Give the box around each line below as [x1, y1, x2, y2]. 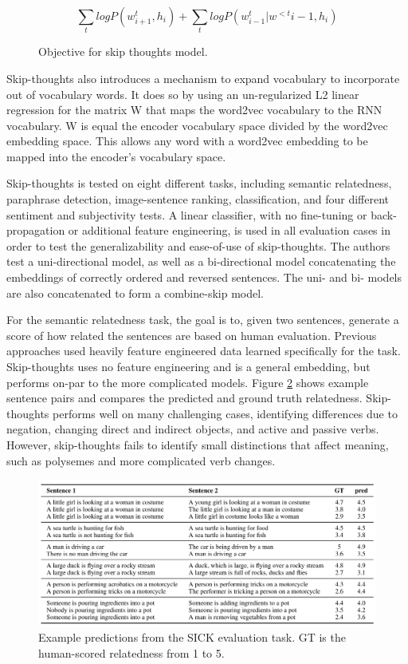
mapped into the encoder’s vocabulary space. [6, 148, 226, 164]
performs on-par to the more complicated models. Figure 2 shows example [6, 373, 369, 390]
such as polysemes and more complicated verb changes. [6, 452, 276, 468]
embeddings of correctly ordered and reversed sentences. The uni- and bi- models [6, 269, 402, 286]
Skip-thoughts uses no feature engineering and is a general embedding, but [6, 358, 371, 375]
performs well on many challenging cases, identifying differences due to [53, 405, 398, 421]
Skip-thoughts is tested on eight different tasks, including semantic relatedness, [6, 175, 392, 192]
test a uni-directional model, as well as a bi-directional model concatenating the [6, 253, 396, 270]
